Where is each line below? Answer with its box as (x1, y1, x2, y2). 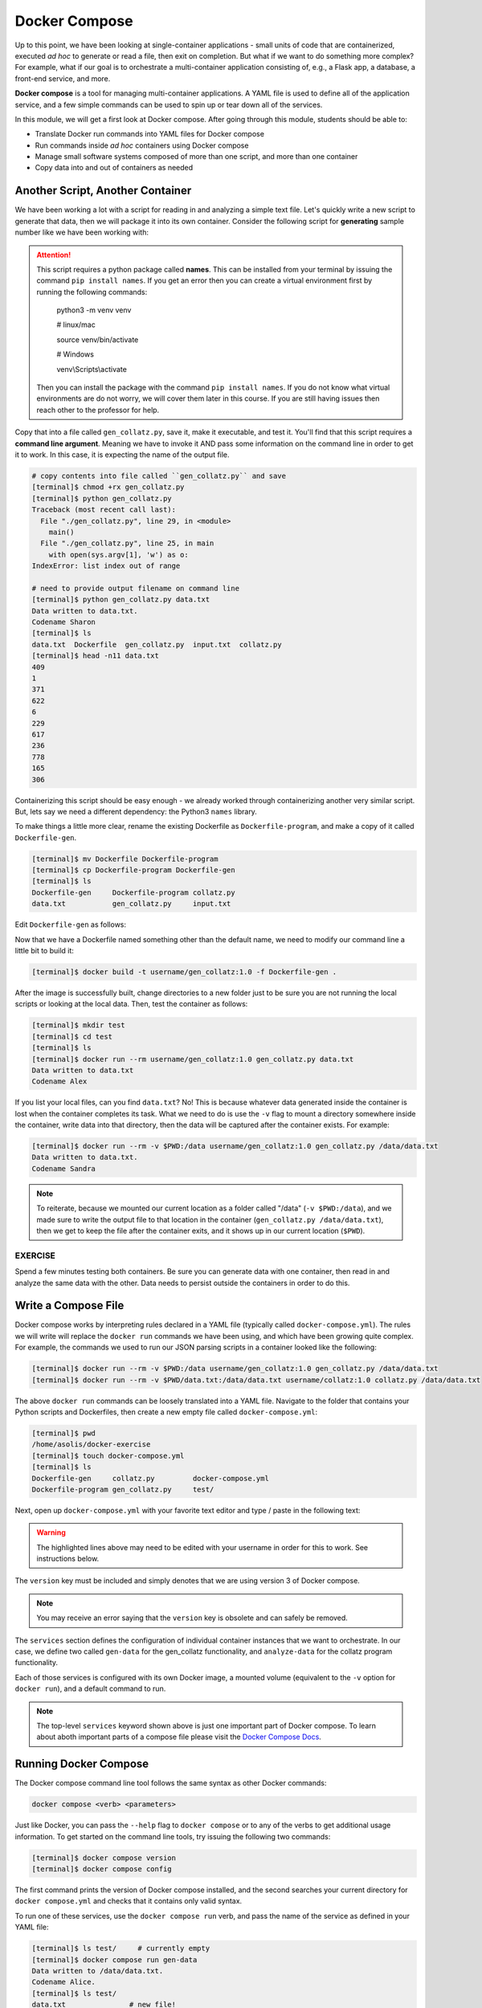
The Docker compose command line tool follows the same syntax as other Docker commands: (14, 1778, 327, 1788)
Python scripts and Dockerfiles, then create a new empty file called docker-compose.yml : (14, 1406, 317, 1417)
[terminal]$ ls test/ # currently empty (31, 1944, 210, 1953)
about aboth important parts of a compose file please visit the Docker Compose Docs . (36, 1732, 321, 1742)
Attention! (36, 250, 71, 259)
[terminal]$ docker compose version (31, 1853, 177, 1863)
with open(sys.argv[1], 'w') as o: (48, 550, 189, 559)
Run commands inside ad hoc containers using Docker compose (35, 141, 249, 150)
